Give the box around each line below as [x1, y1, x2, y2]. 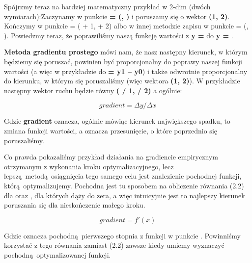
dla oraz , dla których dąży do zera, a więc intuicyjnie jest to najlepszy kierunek [4, 190, 245, 200]
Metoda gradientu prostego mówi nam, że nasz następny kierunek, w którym [4, 47, 248, 57]
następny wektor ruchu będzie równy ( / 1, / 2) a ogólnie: [4, 85, 182, 95]
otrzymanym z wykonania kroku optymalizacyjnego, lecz [4, 161, 174, 171]
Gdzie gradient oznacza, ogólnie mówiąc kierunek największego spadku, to [4, 116, 230, 126]
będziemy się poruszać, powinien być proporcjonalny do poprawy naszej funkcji [4, 56, 242, 66]
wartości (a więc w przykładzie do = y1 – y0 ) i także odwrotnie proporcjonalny [4, 66, 248, 76]
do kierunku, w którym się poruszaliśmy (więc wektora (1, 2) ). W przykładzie [4, 76, 240, 86]
